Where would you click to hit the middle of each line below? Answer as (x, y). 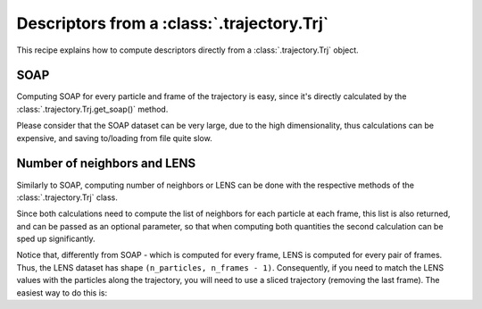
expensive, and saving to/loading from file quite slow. (115, 138)
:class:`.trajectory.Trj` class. (67, 197)
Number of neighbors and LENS (106, 164)
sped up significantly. (56, 239)
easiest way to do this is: (62, 292)
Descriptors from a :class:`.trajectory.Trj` (173, 23)
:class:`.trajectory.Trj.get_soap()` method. (92, 109)
